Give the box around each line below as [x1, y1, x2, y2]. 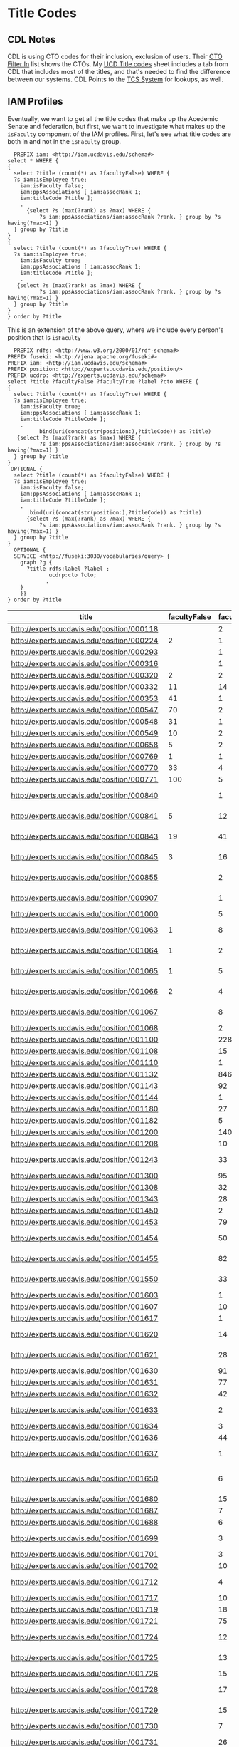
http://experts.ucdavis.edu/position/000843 [11, 831, 159, 841]
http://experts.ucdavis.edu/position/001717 [11, 1592, 159, 1602]
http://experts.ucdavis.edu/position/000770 [11, 762, 159, 772]
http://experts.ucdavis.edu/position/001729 [11, 1705, 159, 1715]
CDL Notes [7, 33, 56, 46]
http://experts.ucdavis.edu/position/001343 [11, 1193, 159, 1203]
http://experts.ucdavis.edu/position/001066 [11, 986, 159, 996]
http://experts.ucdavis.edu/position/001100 [11, 1035, 159, 1044]
